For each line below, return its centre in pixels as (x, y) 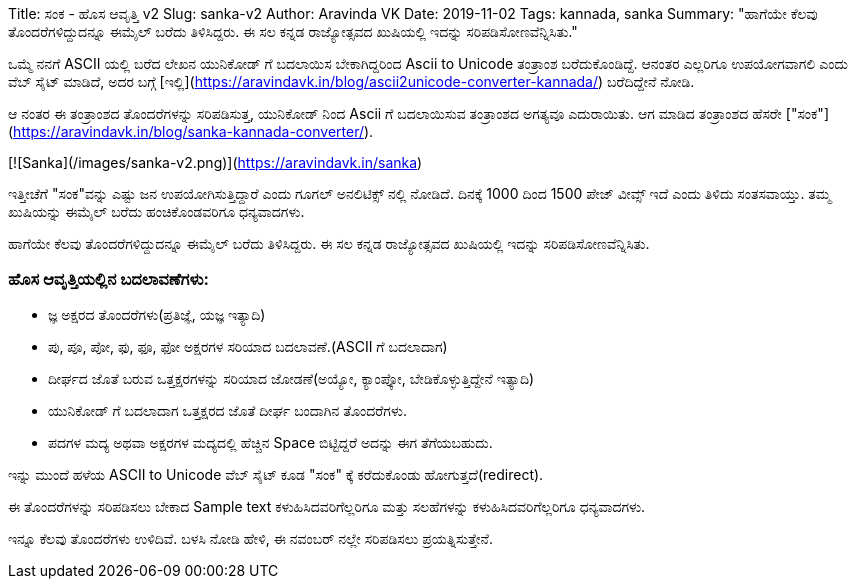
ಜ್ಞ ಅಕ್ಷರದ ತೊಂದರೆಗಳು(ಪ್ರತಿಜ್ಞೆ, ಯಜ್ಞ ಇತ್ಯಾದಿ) (157, 314)
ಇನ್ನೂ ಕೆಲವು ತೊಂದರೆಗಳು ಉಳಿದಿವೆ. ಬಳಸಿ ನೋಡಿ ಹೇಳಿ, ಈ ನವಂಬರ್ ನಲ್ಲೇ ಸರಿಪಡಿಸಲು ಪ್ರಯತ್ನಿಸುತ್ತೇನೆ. (250, 538)
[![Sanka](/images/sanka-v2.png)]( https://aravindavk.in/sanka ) (215, 162)
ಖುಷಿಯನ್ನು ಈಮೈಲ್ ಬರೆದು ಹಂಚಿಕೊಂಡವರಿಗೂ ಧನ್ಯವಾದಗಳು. (156, 211)
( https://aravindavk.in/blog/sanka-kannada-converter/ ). (191, 131)
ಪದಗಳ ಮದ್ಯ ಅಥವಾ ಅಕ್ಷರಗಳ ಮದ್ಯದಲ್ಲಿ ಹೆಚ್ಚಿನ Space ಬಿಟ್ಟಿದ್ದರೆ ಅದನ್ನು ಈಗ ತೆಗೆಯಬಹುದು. (270, 442)
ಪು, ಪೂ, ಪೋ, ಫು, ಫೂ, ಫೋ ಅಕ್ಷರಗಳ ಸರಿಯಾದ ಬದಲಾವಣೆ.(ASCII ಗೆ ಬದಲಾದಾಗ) (248, 346)
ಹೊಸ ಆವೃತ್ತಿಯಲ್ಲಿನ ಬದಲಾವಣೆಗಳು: (109, 279)
